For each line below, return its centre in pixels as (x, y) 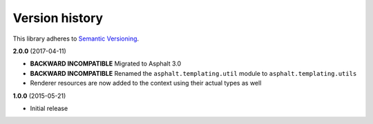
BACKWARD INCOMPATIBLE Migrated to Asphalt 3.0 (106, 64)
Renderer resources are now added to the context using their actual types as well (146, 83)
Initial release (49, 108)
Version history (58, 18)
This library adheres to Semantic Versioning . (76, 39)
